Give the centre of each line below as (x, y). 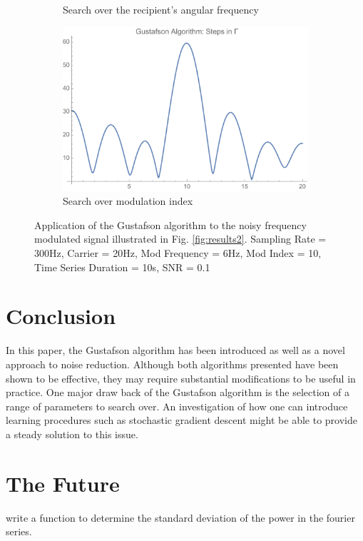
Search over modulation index (128, 201)
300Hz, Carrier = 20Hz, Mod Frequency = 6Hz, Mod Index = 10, (178, 253)
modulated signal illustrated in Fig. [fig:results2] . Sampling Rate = (180, 239)
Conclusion (61, 316)
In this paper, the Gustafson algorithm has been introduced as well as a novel (175, 350)
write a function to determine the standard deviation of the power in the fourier (180, 517)
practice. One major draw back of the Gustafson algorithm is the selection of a (178, 392)
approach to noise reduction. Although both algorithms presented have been (172, 364)
